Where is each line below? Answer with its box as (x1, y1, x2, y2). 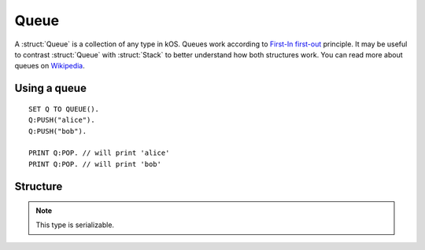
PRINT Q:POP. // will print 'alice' (28, 149, 170, 157)
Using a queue (14, 82, 87, 95)
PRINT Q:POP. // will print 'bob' (28, 160, 161, 168)
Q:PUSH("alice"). (28, 116, 95, 125)
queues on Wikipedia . (14, 61, 86, 71)
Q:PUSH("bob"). (28, 127, 87, 135)
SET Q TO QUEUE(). (28, 105, 100, 113)
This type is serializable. (35, 220, 114, 230)
